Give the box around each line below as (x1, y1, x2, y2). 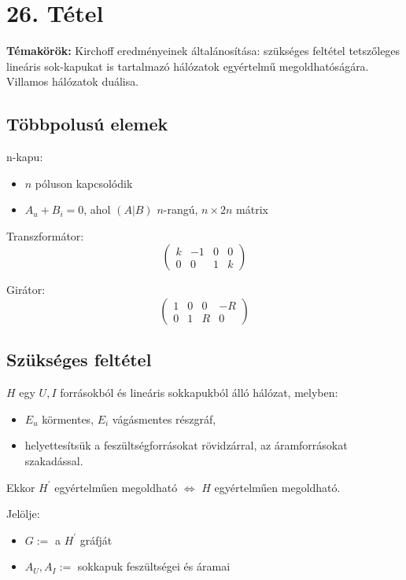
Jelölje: (6, 505, 40, 522)
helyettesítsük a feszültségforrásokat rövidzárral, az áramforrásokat (24, 437, 348, 453)
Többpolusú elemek (6, 112, 168, 136)
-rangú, (163, 201, 198, 218)
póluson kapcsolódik (35, 174, 133, 191)
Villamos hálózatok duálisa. (6, 73, 139, 90)
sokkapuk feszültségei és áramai (77, 558, 231, 574)
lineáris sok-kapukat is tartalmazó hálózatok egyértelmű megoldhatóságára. (6, 57, 369, 74)
